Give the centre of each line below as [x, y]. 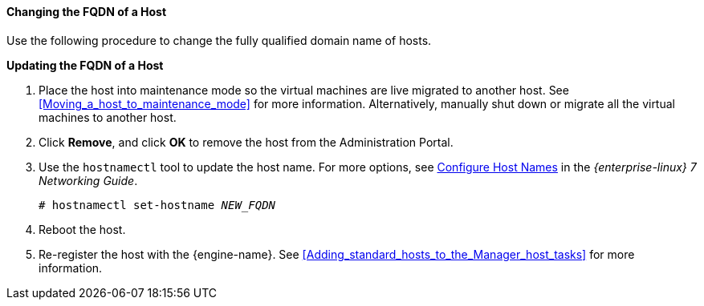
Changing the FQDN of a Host [87, 12]
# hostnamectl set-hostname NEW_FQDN [157, 205]
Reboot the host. [82, 229]
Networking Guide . [88, 180]
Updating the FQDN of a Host [85, 65]
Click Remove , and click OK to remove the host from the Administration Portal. [246, 142]
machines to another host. [108, 117]
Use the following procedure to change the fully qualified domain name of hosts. [219, 40]
